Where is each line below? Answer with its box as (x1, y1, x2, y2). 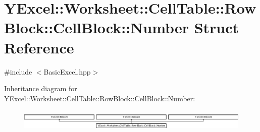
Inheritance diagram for (4, 83, 77, 94)
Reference (4, 37, 74, 57)
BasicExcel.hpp (43, 66, 91, 77)
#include (4, 66, 32, 77)
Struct (194, 17, 239, 38)
